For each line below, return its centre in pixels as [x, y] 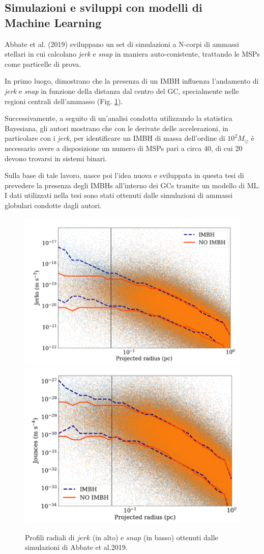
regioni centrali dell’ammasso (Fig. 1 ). [64, 101]
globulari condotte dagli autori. [53, 205]
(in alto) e [108, 537]
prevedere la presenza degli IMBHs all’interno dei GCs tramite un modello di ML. [133, 185]
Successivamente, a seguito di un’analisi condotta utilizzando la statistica [119, 118]
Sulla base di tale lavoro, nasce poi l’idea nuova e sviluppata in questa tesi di [124, 175]
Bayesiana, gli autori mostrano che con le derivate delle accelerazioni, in [116, 128]
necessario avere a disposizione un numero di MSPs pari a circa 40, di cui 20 [124, 148]
